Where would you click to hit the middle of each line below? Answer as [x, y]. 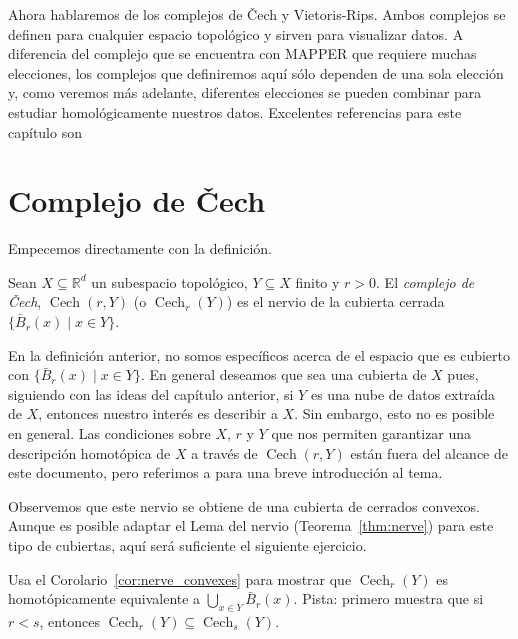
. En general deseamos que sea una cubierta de [283, 374]
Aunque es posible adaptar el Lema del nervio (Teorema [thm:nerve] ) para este [251, 525]
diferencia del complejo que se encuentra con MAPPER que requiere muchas [242, 53]
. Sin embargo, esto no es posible [394, 413]
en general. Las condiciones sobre [109, 433]
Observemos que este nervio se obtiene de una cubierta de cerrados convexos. [244, 505]
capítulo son [45, 131]
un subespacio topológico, [169, 281]
